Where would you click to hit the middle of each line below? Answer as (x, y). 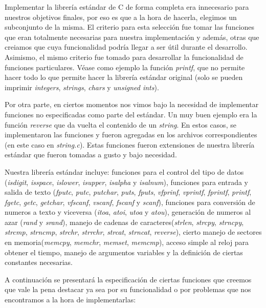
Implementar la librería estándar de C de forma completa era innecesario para (127, 7)
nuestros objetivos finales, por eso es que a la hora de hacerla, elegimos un (121, 17)
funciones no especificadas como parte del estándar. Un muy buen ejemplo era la (131, 114)
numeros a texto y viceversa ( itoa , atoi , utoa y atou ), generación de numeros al (128, 212)
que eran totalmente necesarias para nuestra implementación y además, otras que (132, 37)
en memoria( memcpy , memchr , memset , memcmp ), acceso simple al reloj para (127, 242)
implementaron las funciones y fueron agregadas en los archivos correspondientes (131, 135)
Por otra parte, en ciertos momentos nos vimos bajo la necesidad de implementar (132, 104)
